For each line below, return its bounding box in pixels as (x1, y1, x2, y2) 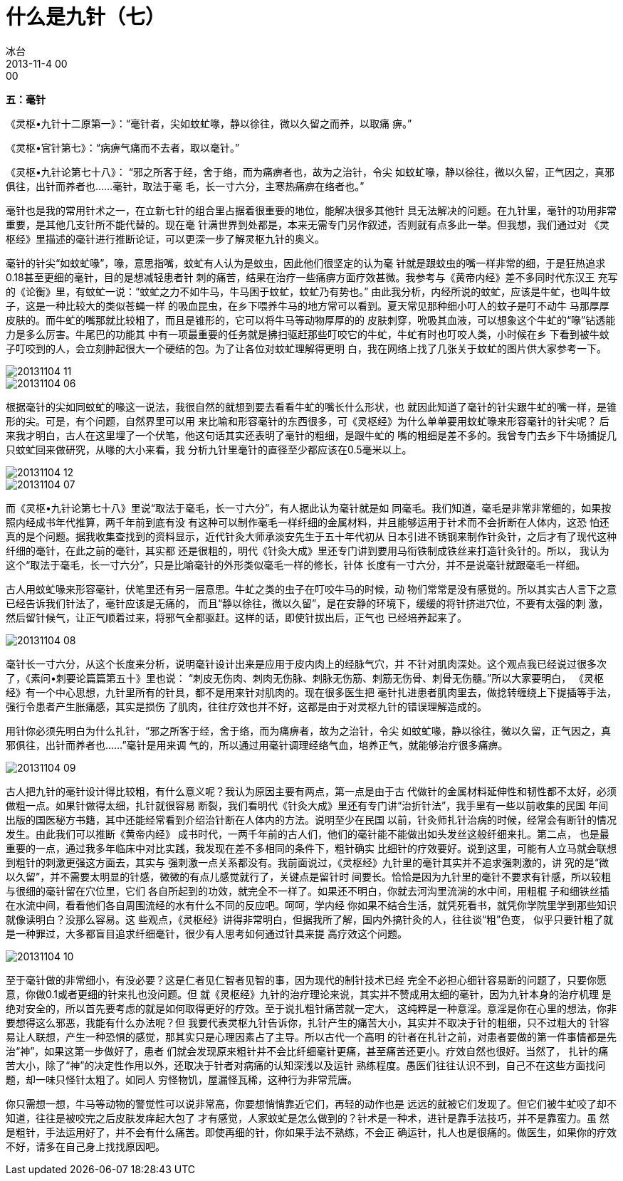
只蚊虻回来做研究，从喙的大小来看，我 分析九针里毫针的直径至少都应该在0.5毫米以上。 (6, 443, 412, 456)
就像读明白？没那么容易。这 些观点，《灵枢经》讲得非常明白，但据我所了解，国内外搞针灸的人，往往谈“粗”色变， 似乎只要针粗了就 (6, 913, 614, 925)
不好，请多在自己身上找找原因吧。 (6, 1140, 165, 1153)
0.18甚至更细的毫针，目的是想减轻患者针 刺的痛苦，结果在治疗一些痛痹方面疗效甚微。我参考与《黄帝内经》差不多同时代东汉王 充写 (6, 271, 618, 283)
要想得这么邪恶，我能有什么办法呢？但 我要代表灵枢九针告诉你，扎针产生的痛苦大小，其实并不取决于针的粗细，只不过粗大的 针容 (6, 1016, 609, 1029)
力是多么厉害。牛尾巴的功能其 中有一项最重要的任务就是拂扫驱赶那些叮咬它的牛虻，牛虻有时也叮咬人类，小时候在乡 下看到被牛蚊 (6, 327, 609, 340)
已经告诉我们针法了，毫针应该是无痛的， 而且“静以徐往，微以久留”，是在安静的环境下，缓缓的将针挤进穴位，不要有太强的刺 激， (6, 597, 609, 609)
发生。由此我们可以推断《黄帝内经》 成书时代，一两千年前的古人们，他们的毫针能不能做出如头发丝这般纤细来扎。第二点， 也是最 (6, 827, 609, 840)
